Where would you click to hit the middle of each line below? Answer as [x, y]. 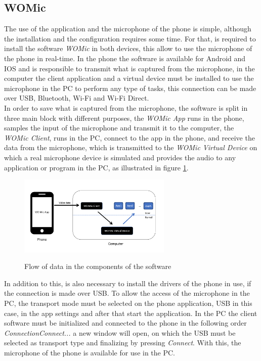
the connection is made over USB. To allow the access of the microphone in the [127, 293]
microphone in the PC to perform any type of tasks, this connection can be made [130, 88]
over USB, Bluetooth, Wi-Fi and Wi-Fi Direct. [77, 98]
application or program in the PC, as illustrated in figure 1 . [96, 167]
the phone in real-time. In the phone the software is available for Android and [125, 58]
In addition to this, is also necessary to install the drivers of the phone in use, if [128, 283]
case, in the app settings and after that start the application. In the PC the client [131, 313]
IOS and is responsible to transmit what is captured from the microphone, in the [129, 68]
